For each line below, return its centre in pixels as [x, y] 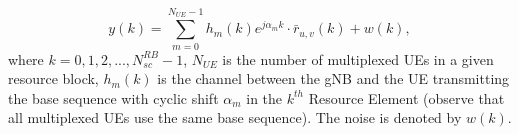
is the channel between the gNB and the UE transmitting [333, 78]
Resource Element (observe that [406, 97]
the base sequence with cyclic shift [113, 97]
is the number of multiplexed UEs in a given [358, 58]
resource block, [53, 78]
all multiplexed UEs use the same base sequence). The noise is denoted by [235, 117]
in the [264, 97]
